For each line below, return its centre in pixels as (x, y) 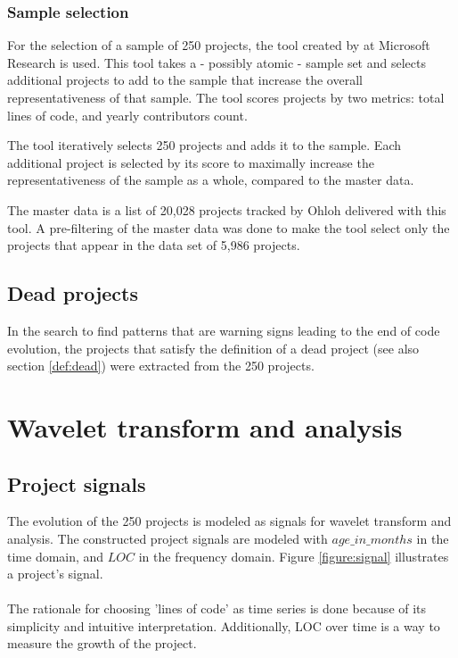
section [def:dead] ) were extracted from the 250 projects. (161, 366)
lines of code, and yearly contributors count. (127, 115)
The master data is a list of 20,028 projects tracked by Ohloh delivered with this (227, 209)
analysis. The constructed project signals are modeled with (168, 538)
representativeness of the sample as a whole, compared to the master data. (211, 180)
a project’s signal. (55, 574)
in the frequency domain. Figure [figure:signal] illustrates (294, 556)
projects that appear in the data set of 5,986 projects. (154, 245)
